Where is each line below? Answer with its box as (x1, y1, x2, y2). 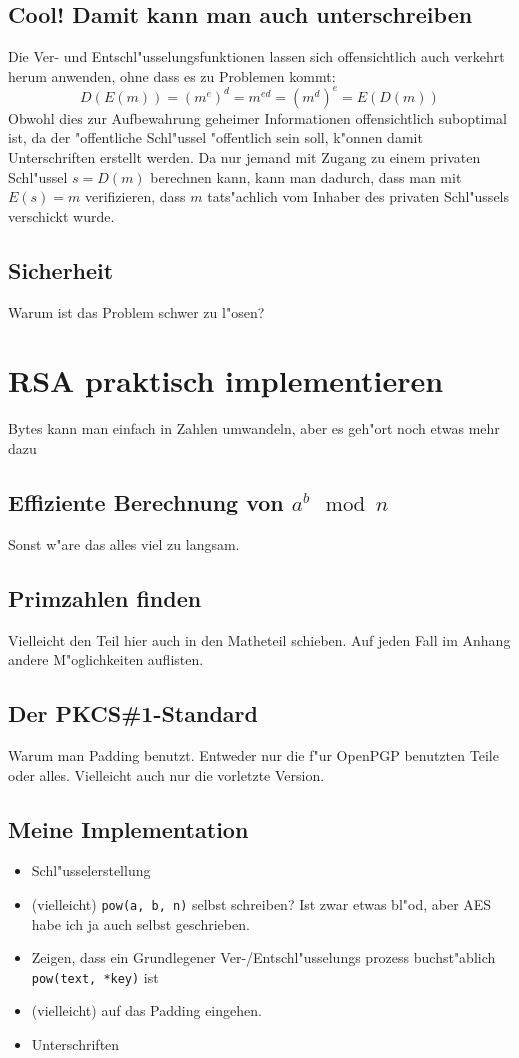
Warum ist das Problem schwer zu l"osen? (8, 301, 265, 322)
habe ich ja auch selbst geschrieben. (31, 913, 250, 934)
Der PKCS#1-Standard (8, 698, 258, 729)
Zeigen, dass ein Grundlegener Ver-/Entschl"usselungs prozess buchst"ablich (31, 947, 496, 968)
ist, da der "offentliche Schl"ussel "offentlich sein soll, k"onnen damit (8, 127, 423, 148)
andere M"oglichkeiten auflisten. (8, 649, 204, 670)
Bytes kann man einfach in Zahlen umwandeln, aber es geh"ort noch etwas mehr (8, 418, 500, 439)
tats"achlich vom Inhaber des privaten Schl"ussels (207, 186, 510, 207)
